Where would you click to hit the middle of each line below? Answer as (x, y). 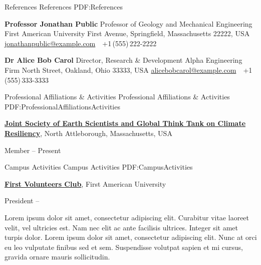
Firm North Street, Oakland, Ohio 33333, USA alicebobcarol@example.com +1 (128, 70)
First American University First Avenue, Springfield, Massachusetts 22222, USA (127, 33)
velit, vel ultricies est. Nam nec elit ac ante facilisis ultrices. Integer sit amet (121, 227)
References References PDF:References (64, 7)
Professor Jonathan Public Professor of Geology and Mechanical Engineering (128, 23)
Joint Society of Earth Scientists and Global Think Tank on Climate (125, 123)
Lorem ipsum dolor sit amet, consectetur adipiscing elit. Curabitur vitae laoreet (127, 217)
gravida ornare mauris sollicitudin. (57, 257)
